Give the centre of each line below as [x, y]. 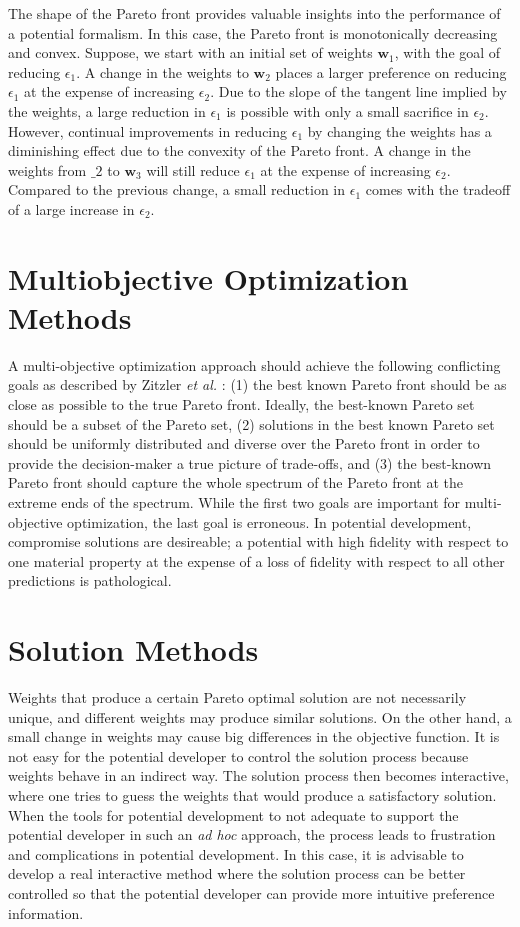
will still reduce [193, 169]
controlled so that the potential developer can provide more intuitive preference [251, 893]
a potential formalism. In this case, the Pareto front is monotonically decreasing [253, 32]
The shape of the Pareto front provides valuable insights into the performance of [254, 13]
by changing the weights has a [399, 130]
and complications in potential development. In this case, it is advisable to [236, 853]
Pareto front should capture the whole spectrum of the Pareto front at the [236, 482]
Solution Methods [133, 649]
